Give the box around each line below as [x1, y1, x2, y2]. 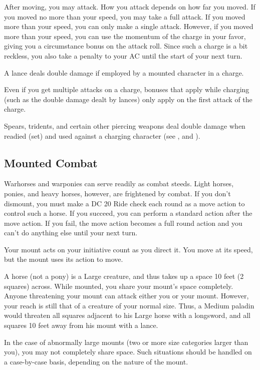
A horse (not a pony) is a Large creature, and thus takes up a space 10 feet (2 [4, 271, 244, 281]
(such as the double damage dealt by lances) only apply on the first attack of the [4, 94, 252, 104]
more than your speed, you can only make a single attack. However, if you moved [4, 21, 253, 32]
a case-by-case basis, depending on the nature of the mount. [4, 356, 188, 366]
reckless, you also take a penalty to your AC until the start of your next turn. [4, 50, 242, 61]
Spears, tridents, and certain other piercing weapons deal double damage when [4, 120, 245, 131]
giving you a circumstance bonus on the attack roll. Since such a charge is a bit [4, 41, 248, 51]
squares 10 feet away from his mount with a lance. [4, 320, 158, 330]
